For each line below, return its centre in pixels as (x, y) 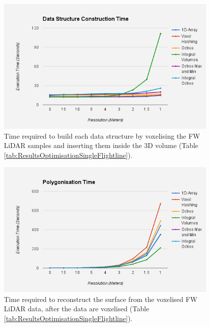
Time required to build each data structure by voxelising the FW (102, 135)
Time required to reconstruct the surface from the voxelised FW (101, 299)
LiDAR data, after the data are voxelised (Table (77, 309)
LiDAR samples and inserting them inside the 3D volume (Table (101, 145)
